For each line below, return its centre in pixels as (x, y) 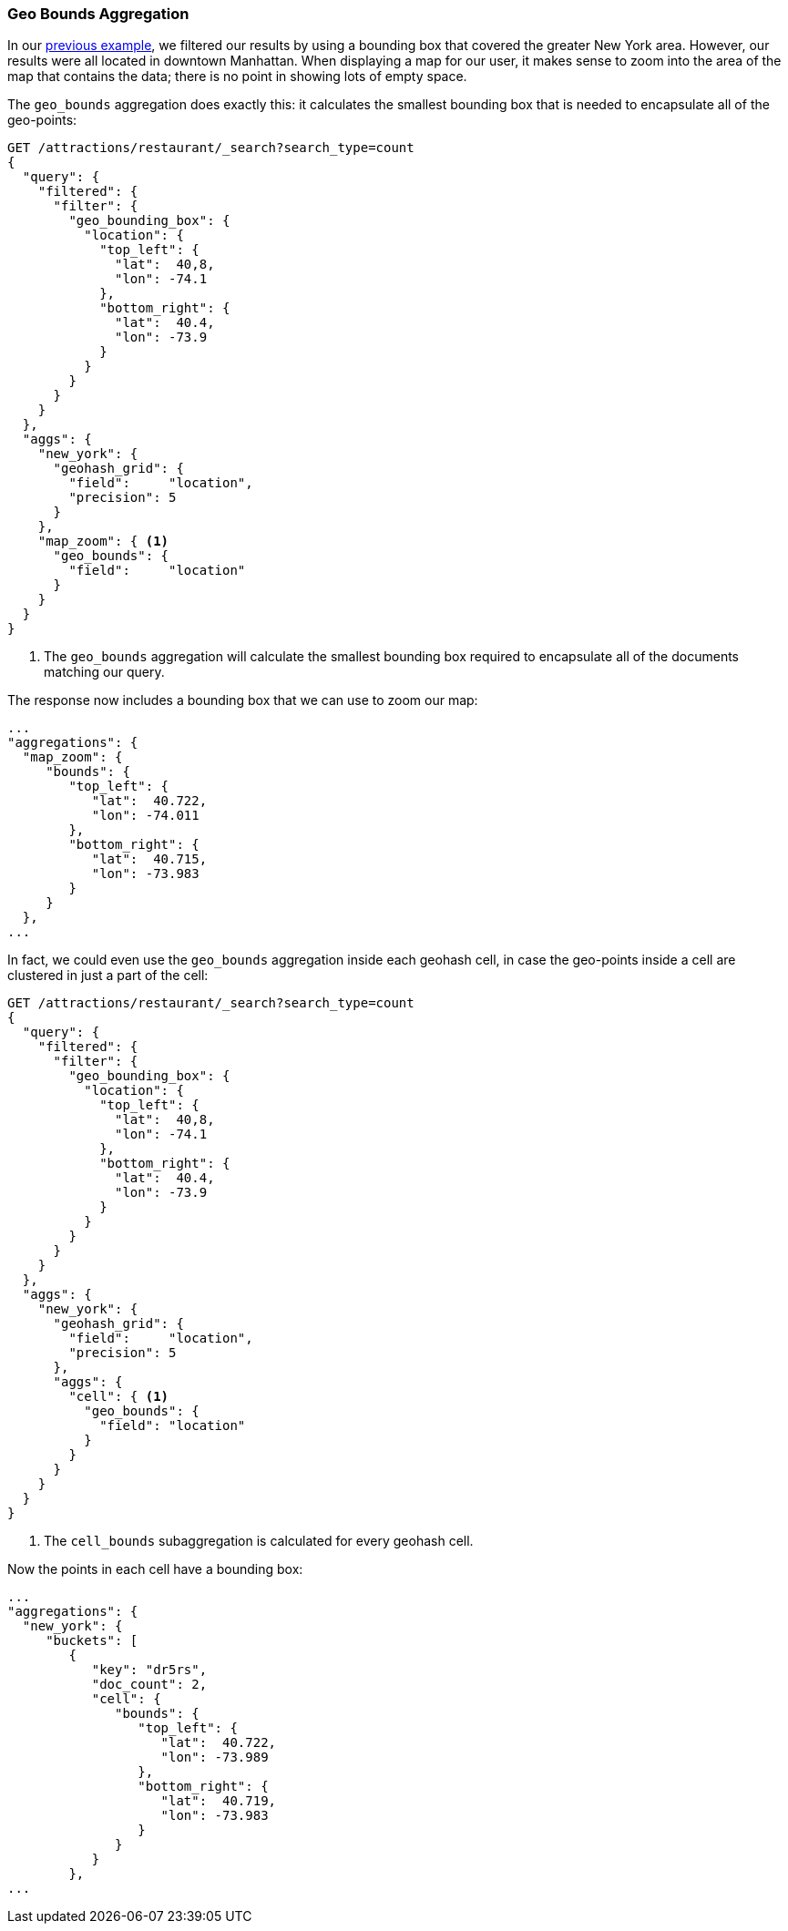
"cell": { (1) (119, 1397)
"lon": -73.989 (215, 1757)
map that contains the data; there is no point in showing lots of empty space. (237, 77)
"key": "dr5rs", (149, 1670)
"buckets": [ (92, 1641)
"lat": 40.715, (149, 859)
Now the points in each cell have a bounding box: (155, 1569)
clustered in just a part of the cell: (108, 976)
